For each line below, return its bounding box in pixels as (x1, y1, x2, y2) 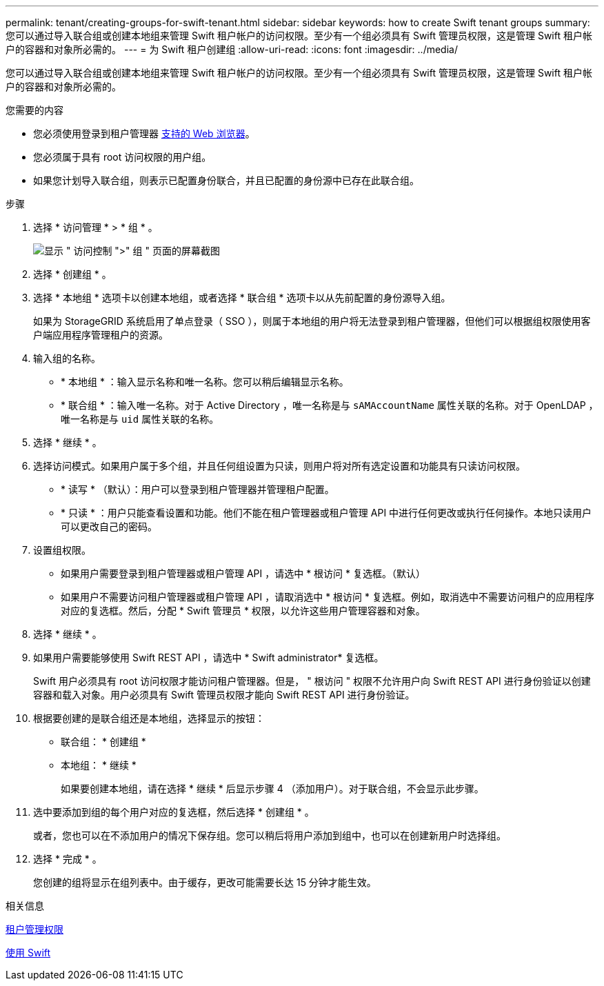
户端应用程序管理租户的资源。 (33, 329, 168, 341)
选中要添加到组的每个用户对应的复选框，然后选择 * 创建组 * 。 (33, 806, 314, 818)
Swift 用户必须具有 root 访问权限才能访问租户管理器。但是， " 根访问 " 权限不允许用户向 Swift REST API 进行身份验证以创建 (33, 675, 591, 687)
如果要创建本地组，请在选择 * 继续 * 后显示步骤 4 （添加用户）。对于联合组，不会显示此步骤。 (61, 783, 484, 794)
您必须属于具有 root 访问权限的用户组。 (33, 151, 212, 163)
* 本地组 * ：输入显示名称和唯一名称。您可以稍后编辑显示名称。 (61, 376, 349, 388)
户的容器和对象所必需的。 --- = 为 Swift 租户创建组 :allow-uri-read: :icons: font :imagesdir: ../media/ (6, 43, 458, 55)
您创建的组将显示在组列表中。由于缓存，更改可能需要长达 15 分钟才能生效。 (33, 876, 376, 888)
